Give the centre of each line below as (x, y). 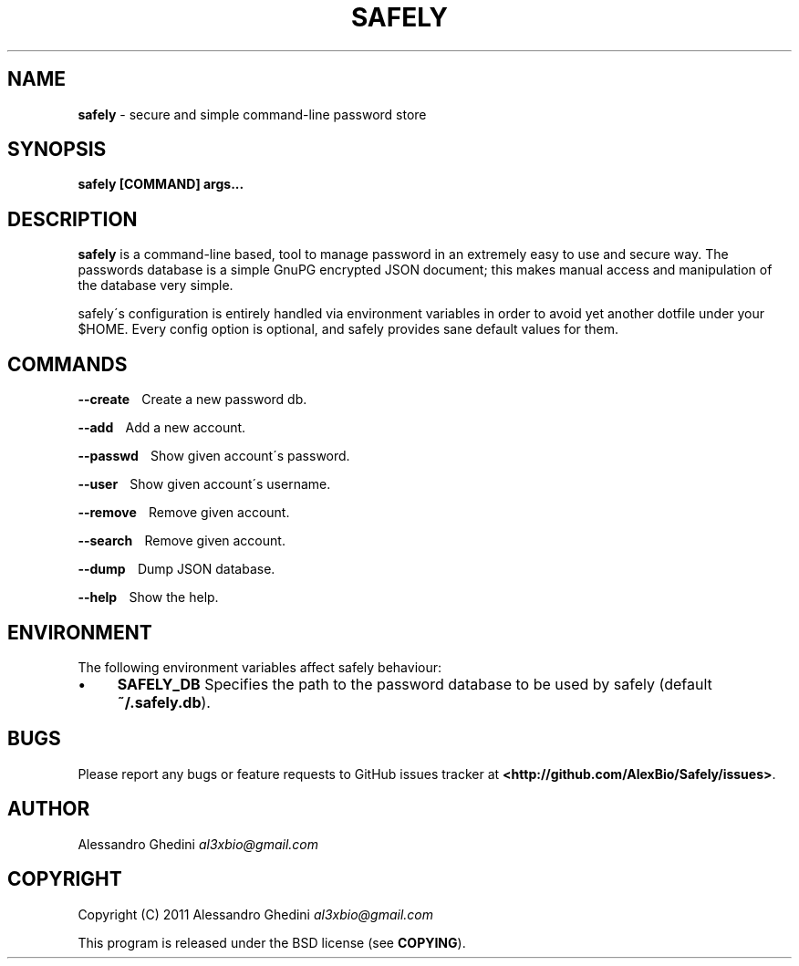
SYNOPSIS (57, 150)
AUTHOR (49, 809)
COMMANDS (67, 364)
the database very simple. (156, 286)
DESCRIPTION (73, 219)
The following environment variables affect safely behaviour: (260, 667)
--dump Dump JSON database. (176, 569)
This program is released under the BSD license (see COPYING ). (272, 942)
